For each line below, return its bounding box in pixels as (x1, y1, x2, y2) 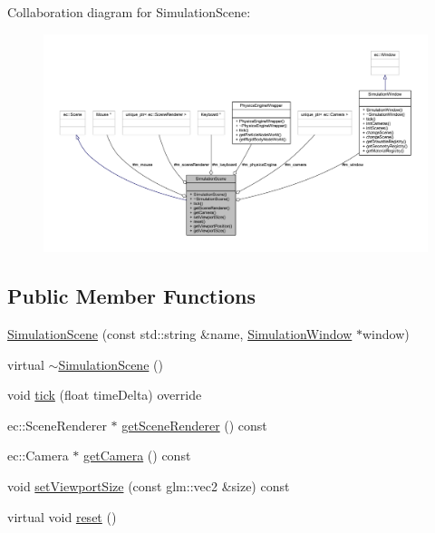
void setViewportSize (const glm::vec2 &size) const (7, 476, 290, 495)
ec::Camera (7, 446, 69, 465)
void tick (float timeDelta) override (7, 385, 202, 404)
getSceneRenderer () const (121, 415, 267, 434)
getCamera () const (83, 446, 191, 465)
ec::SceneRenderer (7, 415, 107, 434)
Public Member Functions (7, 282, 256, 310)
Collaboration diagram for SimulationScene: (7, 3, 251, 21)
